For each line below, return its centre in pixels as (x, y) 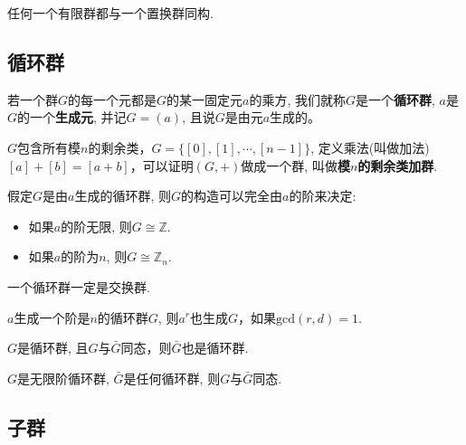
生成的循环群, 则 (123, 196)
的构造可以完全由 (232, 196)
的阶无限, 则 (96, 226)
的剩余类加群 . (398, 165)
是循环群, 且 (53, 348)
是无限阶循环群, (63, 378)
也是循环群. (215, 348)
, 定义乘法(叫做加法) (370, 147)
